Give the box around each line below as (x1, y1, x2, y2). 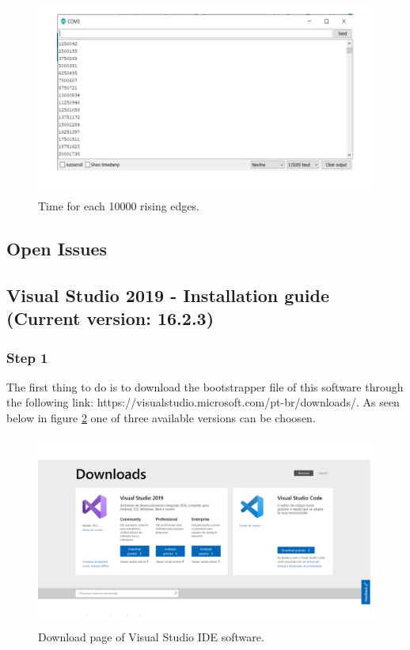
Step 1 (6, 347, 48, 367)
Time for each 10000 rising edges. (38, 198, 199, 214)
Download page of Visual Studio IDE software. (38, 628, 264, 644)
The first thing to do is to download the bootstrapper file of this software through (6, 378, 404, 395)
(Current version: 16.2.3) (6, 306, 214, 331)
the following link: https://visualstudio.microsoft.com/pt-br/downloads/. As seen (6, 394, 400, 410)
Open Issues (6, 236, 108, 261)
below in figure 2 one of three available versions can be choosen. (6, 410, 316, 426)
